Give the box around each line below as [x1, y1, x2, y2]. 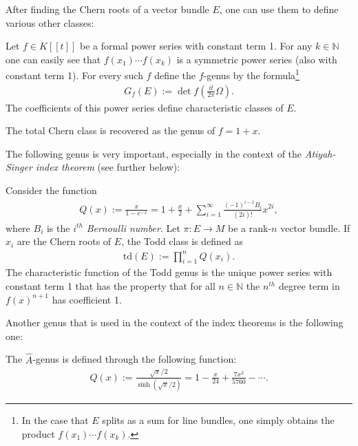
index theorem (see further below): [35, 160, 180, 174]
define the [154, 68, 196, 83]
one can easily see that [6, 52, 101, 66]
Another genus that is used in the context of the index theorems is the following [6, 315, 344, 330]
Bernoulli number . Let [86, 220, 180, 235]
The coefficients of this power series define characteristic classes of [6, 100, 284, 114]
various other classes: [6, 15, 94, 30]
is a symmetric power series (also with [176, 52, 337, 66]
